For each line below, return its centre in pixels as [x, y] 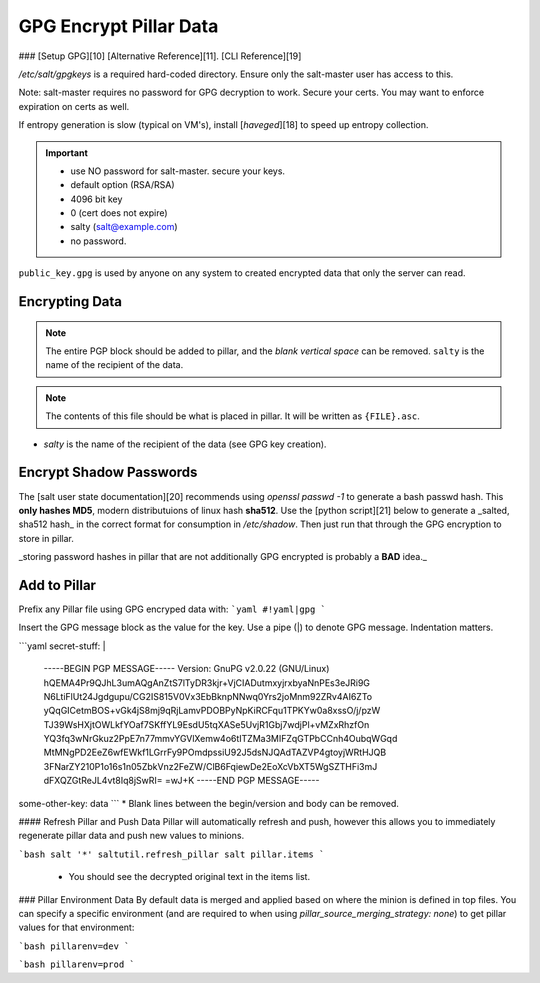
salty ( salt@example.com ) [124, 227]
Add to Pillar [57, 585]
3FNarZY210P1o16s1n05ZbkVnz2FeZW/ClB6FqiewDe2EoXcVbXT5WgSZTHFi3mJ [210, 766]
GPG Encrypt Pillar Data [118, 26]
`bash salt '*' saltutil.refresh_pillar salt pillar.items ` [171, 854]
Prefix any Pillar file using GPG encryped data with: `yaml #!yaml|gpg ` [172, 609]
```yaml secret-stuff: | [62, 646]
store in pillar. [46, 538]
